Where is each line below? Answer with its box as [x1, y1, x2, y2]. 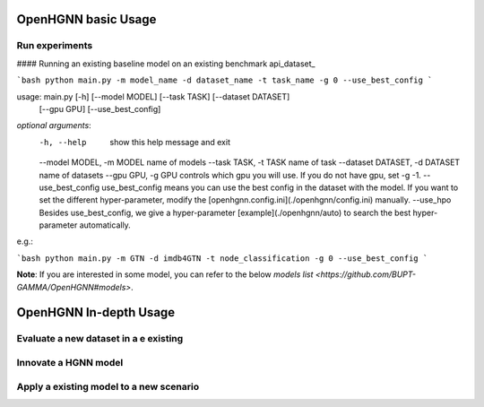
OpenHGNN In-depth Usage [16, 305, 176, 320]
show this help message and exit [109, 136, 230, 147]
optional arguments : [16, 120, 91, 131]
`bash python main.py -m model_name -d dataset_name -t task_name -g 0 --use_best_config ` [16, 75, 433, 85]
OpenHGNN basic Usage [16, 12, 157, 27]
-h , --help [39, 137, 87, 147]
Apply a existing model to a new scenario [16, 380, 200, 393]
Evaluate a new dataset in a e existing [16, 333, 184, 345]
